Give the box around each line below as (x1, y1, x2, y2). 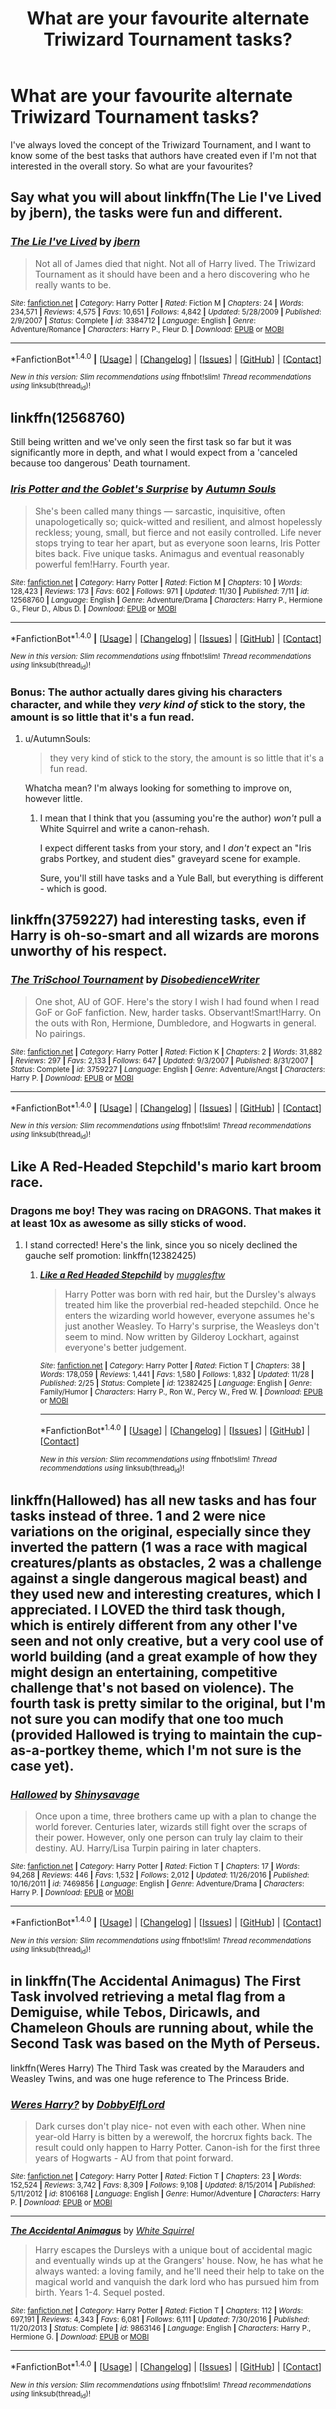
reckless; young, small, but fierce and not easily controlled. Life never (34, 526, 322, 538)
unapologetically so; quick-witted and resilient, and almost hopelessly (34, 515, 323, 527)
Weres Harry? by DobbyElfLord (10, 2097, 165, 2111)
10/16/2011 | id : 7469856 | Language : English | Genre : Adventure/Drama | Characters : (10, 1879, 305, 1889)
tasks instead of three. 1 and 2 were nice (10, 1507, 267, 1524)
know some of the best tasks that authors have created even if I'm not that (10, 149, 317, 161)
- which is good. (39, 883, 108, 894)
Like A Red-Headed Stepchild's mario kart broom (10, 1158, 322, 1176)
